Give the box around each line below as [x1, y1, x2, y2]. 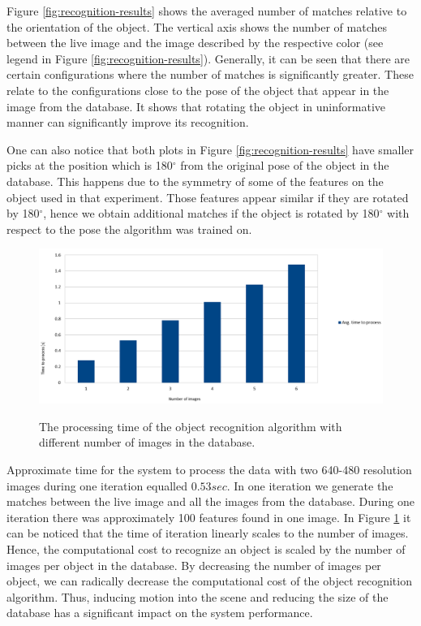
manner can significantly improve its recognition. [6, 114, 249, 131]
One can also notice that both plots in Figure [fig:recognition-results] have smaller [6, 140, 415, 158]
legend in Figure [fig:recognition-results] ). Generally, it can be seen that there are [6, 50, 410, 67]
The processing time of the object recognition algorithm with [39, 417, 342, 434]
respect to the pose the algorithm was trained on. [6, 220, 252, 237]
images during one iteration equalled [6, 477, 188, 494]
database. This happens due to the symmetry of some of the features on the [6, 172, 384, 189]
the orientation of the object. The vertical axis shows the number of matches [6, 18, 387, 35]
